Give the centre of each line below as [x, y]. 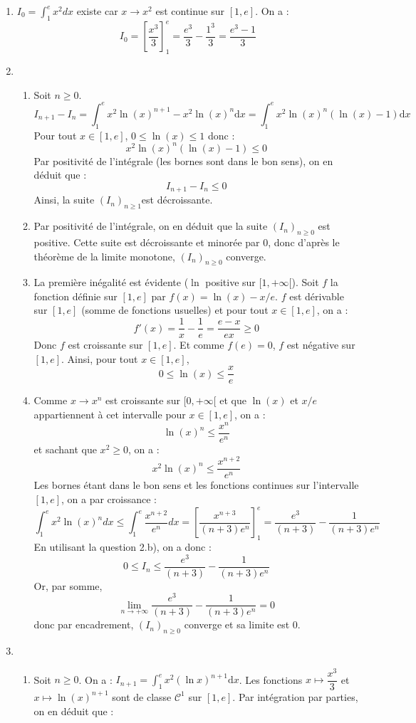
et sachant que [65, 449]
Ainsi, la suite [64, 200]
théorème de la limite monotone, [104, 256]
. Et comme [199, 345]
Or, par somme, [68, 585]
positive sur [230, 282]
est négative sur [321, 345]
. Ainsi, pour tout [100, 358]
